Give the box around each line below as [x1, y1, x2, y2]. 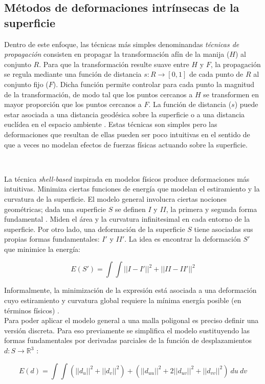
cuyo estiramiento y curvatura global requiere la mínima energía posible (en [4, 295, 241, 306]
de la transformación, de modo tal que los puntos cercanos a [4, 89, 193, 99]
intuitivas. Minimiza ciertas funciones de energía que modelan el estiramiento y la [4, 183, 260, 194]
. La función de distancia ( [148, 99, 232, 110]
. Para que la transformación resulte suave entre [39, 58, 189, 69]
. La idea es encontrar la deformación [124, 233, 241, 244]
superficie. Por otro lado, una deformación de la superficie [4, 223, 185, 234]
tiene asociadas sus [194, 223, 253, 234]
